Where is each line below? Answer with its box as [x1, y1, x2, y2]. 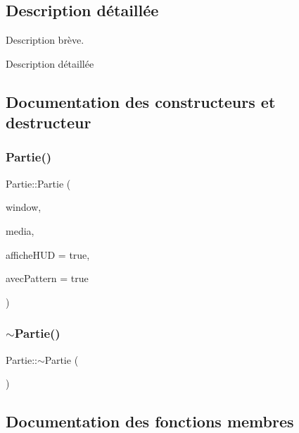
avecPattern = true [6, 271, 89, 286]
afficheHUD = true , [6, 247, 90, 262]
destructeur [6, 111, 91, 133]
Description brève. [6, 32, 84, 47]
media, [6, 223, 34, 238]
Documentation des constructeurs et [6, 90, 276, 112]
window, [6, 200, 42, 214]
